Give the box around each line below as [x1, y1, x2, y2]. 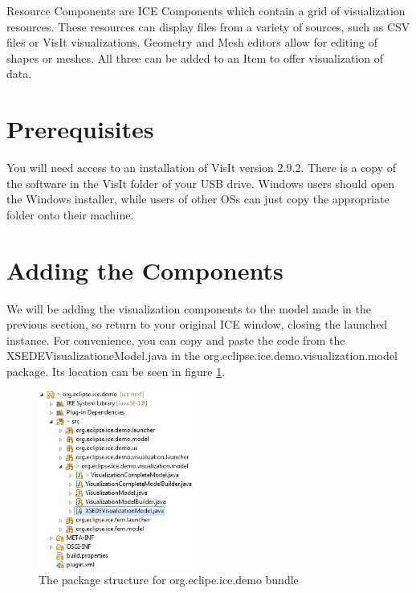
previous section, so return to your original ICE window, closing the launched [6, 316, 388, 333]
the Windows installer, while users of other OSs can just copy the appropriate [6, 190, 389, 207]
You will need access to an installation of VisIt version [6, 159, 274, 176]
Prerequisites [6, 112, 154, 145]
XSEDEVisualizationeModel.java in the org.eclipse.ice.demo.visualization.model [6, 347, 398, 364]
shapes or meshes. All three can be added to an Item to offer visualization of [6, 49, 384, 66]
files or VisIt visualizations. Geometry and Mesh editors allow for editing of [6, 34, 377, 51]
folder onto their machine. [6, 206, 134, 223]
